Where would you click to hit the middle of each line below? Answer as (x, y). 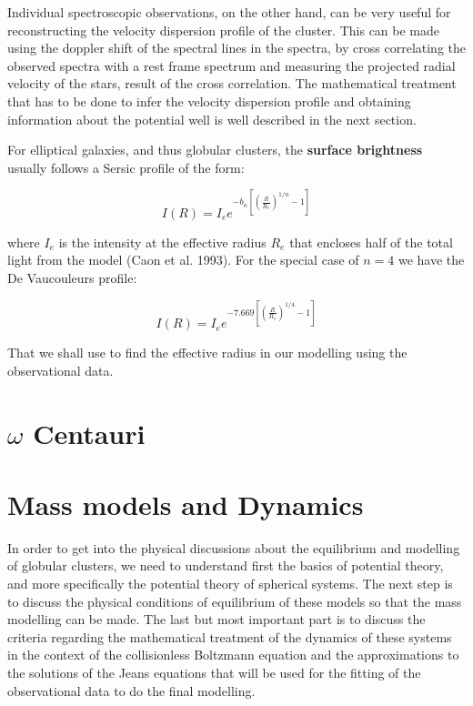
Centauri (89, 433)
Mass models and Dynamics (186, 504)
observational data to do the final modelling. (131, 690)
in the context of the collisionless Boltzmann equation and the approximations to (233, 655)
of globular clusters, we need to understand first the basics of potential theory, (226, 565)
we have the (431, 260)
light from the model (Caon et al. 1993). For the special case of (183, 260)
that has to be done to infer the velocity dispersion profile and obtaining (209, 101)
